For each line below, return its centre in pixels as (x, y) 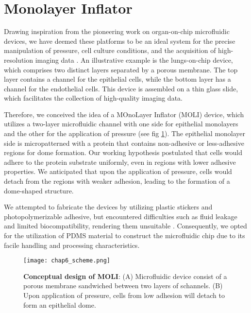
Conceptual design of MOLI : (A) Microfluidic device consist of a (125, 276)
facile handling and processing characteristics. (72, 245)
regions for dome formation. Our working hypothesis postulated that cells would (123, 152)
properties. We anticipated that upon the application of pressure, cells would (118, 171)
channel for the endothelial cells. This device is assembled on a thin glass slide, (121, 88)
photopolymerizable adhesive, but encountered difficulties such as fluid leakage (121, 216)
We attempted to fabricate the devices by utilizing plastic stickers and (108, 207)
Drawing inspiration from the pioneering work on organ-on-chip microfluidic (117, 31)
